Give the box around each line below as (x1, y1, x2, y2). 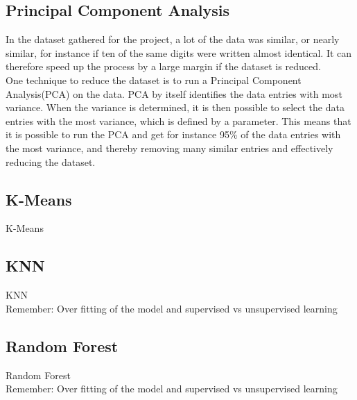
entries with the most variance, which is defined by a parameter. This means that (6, 113, 351, 128)
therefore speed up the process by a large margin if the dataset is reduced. (6, 59, 321, 74)
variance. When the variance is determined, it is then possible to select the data (6, 100, 345, 115)
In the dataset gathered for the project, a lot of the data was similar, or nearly (6, 32, 340, 47)
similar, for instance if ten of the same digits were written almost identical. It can (6, 45, 352, 60)
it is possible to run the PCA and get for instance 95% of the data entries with (6, 127, 341, 142)
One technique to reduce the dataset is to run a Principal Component (6, 72, 302, 87)
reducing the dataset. (6, 154, 96, 169)
